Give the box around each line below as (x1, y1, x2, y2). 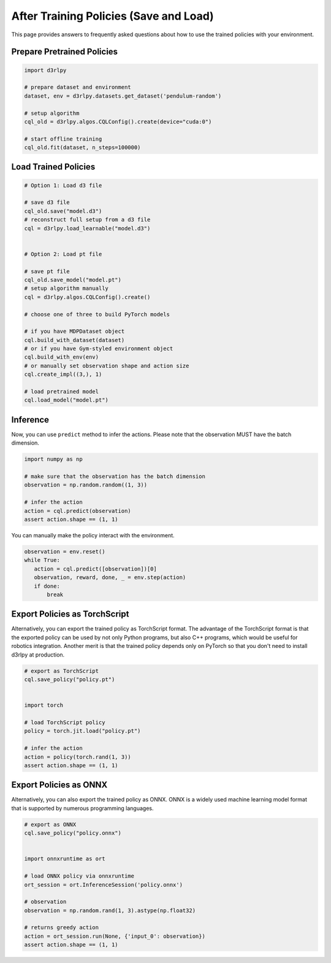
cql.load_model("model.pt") (24, 397, 108, 404)
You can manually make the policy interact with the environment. (11, 532, 175, 539)
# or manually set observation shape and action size (24, 362, 189, 369)
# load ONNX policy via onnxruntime (24, 873, 135, 879)
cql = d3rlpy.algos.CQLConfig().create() (24, 294, 151, 300)
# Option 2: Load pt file (24, 251, 102, 257)
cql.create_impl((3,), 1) (24, 371, 102, 378)
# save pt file (24, 268, 70, 275)
